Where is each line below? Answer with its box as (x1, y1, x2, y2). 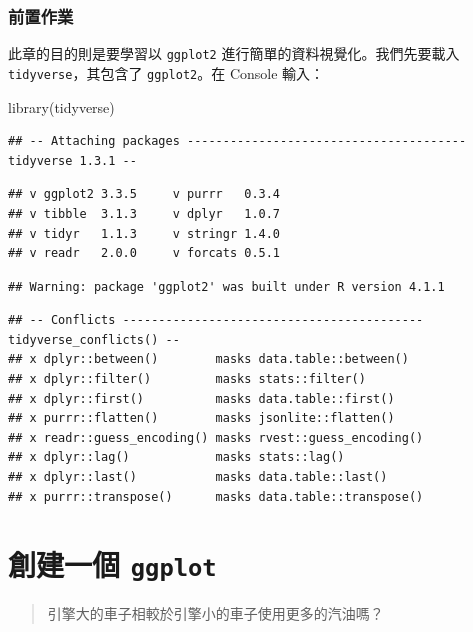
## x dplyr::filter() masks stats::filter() (8, 372, 366, 387)
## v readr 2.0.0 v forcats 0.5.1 (8, 246, 281, 261)
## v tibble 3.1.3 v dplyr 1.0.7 (8, 206, 281, 221)
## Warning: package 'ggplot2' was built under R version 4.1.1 (8, 279, 445, 294)
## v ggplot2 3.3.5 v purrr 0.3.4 (8, 187, 281, 202)
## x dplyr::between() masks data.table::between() (8, 352, 409, 367)
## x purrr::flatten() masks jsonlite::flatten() (8, 411, 395, 426)
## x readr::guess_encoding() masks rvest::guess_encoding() (8, 430, 424, 445)
